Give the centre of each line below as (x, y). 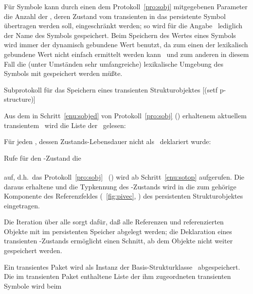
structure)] (20, 99)
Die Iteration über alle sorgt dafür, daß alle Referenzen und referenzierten (114, 222)
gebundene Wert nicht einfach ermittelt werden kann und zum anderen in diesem (126, 54)
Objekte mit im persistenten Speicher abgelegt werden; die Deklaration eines (118, 231)
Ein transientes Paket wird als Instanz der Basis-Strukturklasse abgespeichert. (122, 266)
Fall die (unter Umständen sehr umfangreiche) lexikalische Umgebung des (114, 64)
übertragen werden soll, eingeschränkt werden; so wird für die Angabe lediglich (123, 26)
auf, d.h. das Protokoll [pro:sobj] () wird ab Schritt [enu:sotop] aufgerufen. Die (124, 176)
